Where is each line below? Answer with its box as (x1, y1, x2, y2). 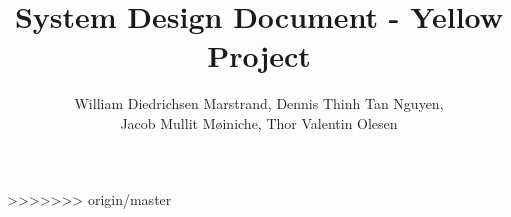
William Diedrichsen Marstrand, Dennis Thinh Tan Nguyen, (74, 93, 444, 114)
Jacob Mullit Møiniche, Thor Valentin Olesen (120, 112, 398, 133)
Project (207, 35, 311, 76)
